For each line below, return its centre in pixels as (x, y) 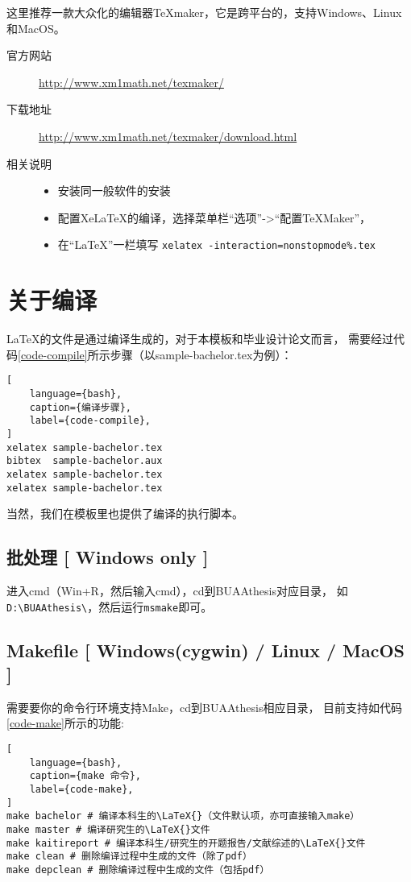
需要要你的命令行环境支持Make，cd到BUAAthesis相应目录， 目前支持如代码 (205, 707)
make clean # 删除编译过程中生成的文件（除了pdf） (129, 857)
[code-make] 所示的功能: (65, 723)
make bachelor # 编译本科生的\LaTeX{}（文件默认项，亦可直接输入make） (183, 816)
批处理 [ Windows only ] (108, 557)
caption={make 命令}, (85, 776)
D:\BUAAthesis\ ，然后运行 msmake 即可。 (110, 606)
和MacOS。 (36, 28)
